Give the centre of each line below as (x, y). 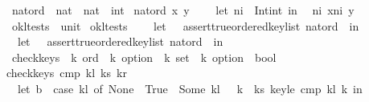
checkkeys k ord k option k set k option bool (144, 57)
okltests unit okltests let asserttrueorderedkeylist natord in (185, 25)
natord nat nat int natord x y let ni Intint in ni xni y (183, 10)
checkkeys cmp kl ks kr (67, 73)
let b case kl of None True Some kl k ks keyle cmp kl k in (190, 88)
